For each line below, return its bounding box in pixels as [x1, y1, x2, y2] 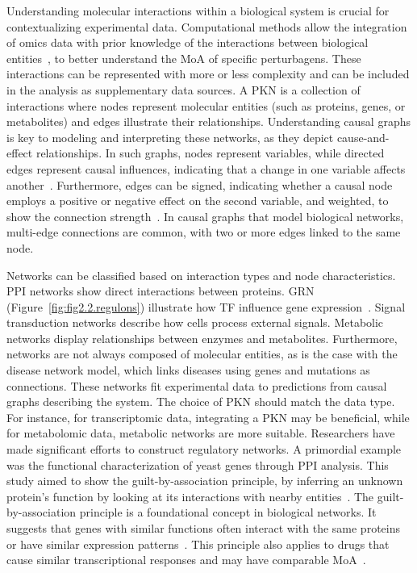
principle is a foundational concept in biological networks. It [79, 504, 377, 521]
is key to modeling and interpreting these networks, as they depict [6, 128, 334, 145]
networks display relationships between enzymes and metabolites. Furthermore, [6, 329, 398, 346]
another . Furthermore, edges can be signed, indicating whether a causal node [6, 176, 393, 193]
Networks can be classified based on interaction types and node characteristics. [6, 266, 396, 283]
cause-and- [336, 128, 390, 145]
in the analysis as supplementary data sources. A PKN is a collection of [6, 81, 361, 98]
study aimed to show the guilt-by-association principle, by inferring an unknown [6, 472, 403, 489]
